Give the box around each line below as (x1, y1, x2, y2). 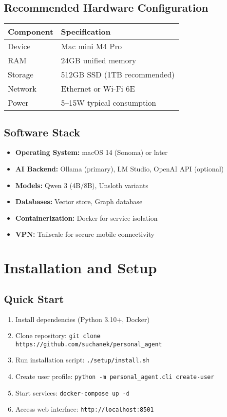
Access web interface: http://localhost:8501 (15, 404, 154, 414)
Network (8, 83, 37, 95)
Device (8, 40, 31, 52)
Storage (8, 69, 34, 80)
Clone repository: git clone (15, 330, 101, 341)
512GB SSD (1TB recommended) (61, 69, 175, 80)
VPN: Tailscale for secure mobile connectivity (15, 229, 154, 239)
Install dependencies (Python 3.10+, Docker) (15, 314, 150, 324)
